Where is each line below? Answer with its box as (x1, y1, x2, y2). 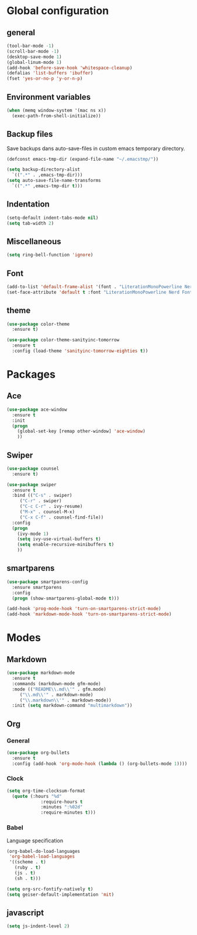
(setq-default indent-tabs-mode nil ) (6, 215, 99, 221)
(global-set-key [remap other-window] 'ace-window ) (17, 428, 146, 435)
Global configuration (6, 4, 109, 18)
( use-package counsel (6, 465, 60, 472)
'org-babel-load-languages (9, 853, 75, 860)
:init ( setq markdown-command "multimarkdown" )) (12, 703, 133, 709)
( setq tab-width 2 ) (6, 220, 54, 226)
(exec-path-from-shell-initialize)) (12, 113, 101, 118)
